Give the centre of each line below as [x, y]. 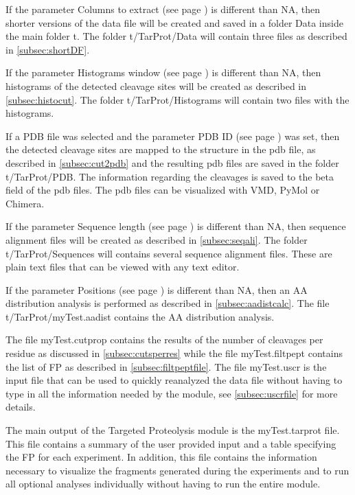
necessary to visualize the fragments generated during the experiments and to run [177, 470]
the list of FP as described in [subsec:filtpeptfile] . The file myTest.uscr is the [166, 366]
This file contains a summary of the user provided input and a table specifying [171, 443]
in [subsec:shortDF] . [48, 49]
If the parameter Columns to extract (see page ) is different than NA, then [163, 9]
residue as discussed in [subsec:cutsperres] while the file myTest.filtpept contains [174, 353]
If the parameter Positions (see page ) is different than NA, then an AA [157, 289]
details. [21, 407]
